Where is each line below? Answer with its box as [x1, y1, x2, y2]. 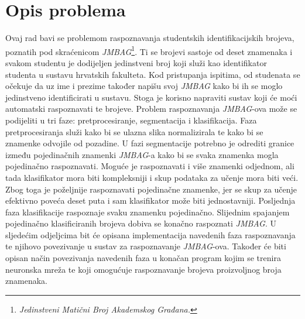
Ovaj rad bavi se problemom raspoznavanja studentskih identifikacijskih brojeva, [5, 32, 294, 44]
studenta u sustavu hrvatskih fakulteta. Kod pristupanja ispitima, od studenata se [5, 68, 300, 80]
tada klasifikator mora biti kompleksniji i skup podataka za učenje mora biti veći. [5, 171, 299, 183]
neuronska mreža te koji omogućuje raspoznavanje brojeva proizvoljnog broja [5, 263, 282, 275]
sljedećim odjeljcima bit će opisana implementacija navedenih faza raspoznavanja [5, 228, 296, 241]
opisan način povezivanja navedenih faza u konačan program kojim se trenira [5, 252, 281, 264]
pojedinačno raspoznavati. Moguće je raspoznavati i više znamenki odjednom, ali [5, 160, 294, 172]
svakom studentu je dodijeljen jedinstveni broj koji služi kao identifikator [5, 56, 267, 68]
